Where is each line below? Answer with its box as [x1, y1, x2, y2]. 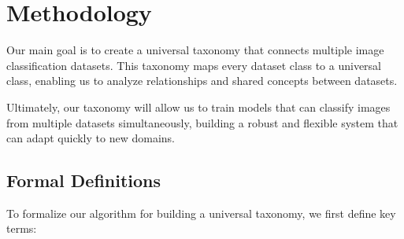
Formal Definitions [6, 168, 161, 193]
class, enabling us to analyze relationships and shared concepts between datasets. [6, 72, 398, 89]
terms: [6, 220, 37, 237]
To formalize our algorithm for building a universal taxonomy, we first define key [6, 204, 396, 221]
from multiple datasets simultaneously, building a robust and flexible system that [6, 114, 398, 131]
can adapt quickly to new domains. [6, 130, 175, 146]
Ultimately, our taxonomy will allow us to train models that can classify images [6, 98, 391, 115]
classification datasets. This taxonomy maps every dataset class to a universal [6, 57, 382, 73]
